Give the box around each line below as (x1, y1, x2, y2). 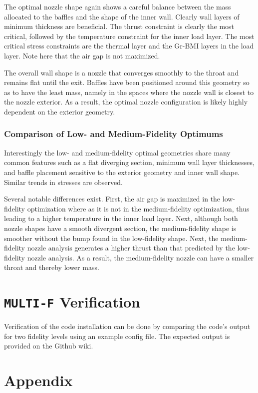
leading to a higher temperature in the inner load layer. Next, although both (4, 213, 238, 223)
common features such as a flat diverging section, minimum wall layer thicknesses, (4, 157, 255, 167)
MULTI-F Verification (4, 291, 140, 312)
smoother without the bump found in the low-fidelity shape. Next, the (4, 232, 219, 243)
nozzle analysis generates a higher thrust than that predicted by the (27, 242, 235, 253)
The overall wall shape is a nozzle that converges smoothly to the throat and (4, 67, 239, 77)
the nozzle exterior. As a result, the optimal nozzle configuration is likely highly (4, 96, 248, 107)
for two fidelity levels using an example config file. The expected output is (4, 330, 230, 341)
